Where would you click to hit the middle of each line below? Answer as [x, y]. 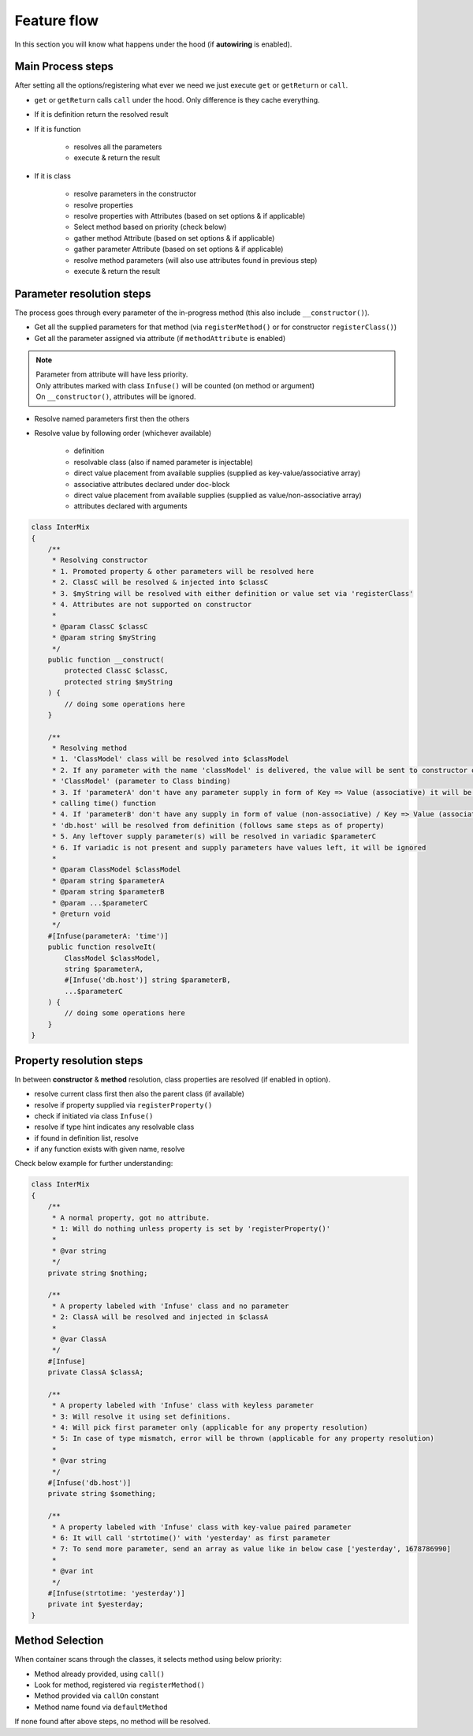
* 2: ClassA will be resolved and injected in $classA [160, 1317]
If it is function [58, 129]
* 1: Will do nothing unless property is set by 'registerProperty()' [191, 1229]
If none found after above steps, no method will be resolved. [112, 1722]
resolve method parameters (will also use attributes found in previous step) [196, 260]
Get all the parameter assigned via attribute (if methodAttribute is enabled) [160, 338]
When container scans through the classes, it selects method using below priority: [148, 1659]
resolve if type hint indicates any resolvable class [114, 1127]
